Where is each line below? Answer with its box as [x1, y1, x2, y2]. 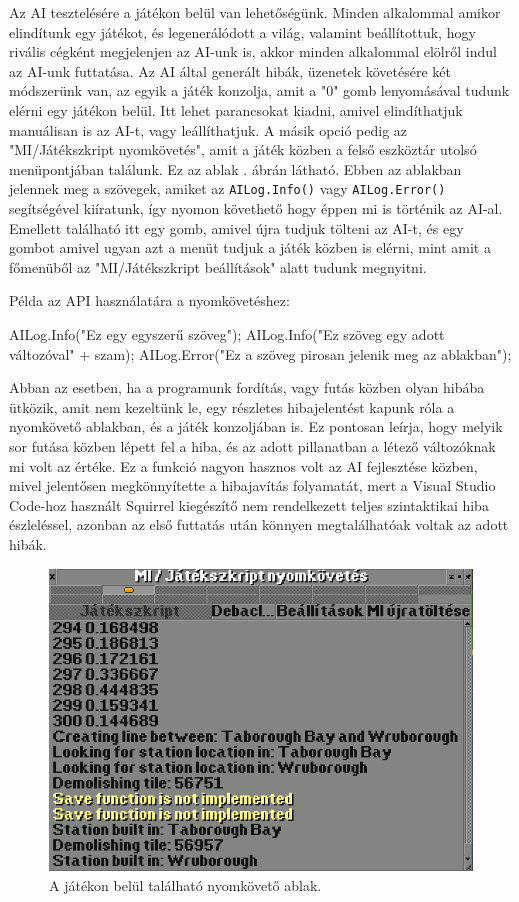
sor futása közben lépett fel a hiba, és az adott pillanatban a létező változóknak [9, 435, 496, 456]
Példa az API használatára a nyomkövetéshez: [9, 290, 290, 311]
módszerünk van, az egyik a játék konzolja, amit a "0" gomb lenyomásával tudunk [9, 80, 510, 101]
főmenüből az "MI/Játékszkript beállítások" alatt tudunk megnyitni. [9, 256, 427, 277]
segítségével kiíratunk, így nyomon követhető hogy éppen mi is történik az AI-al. [9, 198, 503, 218]
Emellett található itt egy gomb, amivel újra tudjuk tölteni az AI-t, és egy [9, 217, 464, 238]
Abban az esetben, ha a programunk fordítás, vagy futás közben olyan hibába [9, 377, 485, 398]
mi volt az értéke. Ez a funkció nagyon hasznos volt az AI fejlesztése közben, [9, 455, 478, 476]
